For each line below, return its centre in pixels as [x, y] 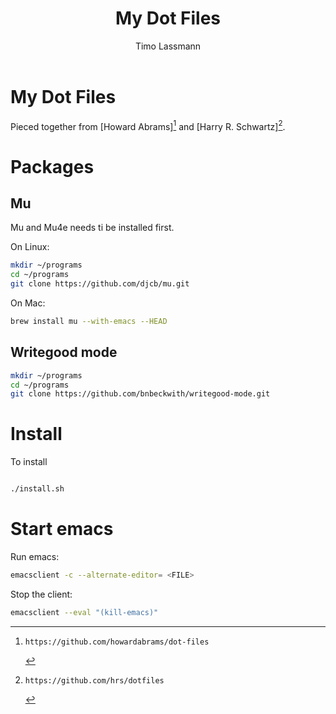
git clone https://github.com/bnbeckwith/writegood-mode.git [140, 394]
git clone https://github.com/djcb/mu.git [100, 284]
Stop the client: [41, 594]
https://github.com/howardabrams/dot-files [117, 642]
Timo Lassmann [168, 46]
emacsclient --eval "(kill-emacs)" [84, 612]
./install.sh [37, 489]
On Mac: [28, 303]
